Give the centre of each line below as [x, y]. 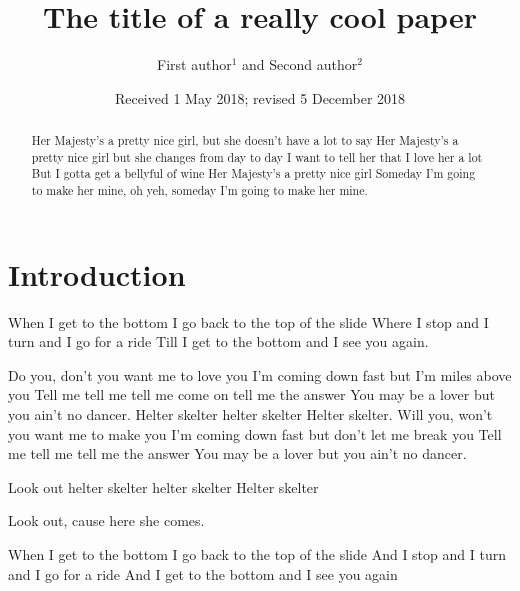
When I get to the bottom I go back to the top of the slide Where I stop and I [248, 321]
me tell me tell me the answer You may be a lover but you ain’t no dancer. [237, 453]
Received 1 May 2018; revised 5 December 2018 [260, 97]
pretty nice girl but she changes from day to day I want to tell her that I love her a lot [257, 156]
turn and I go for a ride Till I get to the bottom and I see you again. [218, 341]
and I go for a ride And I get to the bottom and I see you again [203, 573]
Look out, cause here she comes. [106, 520]
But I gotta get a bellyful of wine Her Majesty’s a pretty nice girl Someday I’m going [253, 173]
